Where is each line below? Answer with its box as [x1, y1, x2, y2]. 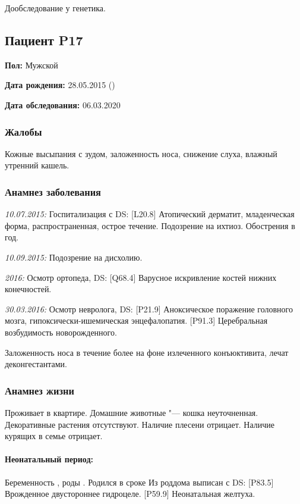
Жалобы [5, 124, 42, 139]
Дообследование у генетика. [5, 2, 106, 14]
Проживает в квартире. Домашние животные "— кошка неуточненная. [5, 406, 258, 418]
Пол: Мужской [5, 58, 58, 71]
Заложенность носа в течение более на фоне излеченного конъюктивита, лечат [5, 346, 289, 358]
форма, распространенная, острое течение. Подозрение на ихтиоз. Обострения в [5, 219, 295, 231]
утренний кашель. [5, 159, 70, 171]
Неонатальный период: [5, 453, 93, 465]
